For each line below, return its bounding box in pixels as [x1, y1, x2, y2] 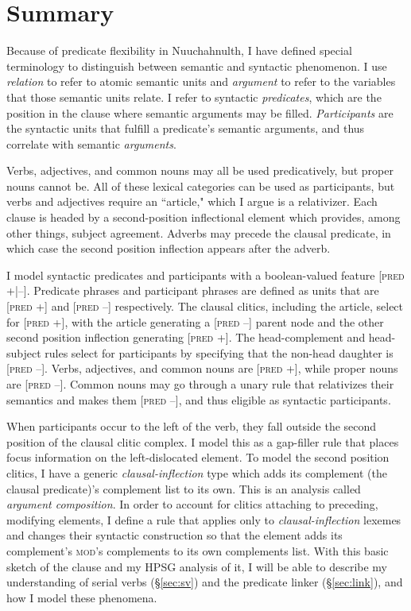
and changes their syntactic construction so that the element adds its [6, 527, 343, 543]
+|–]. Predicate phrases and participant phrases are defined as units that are [6, 282, 379, 299]
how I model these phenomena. [6, 589, 157, 605]
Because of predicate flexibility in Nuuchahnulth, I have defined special [6, 42, 352, 59]
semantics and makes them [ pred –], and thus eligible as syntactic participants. [6, 391, 391, 408]
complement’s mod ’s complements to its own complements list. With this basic [6, 542, 389, 559]
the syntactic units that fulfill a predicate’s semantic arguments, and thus [6, 120, 365, 137]
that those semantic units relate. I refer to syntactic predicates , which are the [6, 88, 382, 105]
